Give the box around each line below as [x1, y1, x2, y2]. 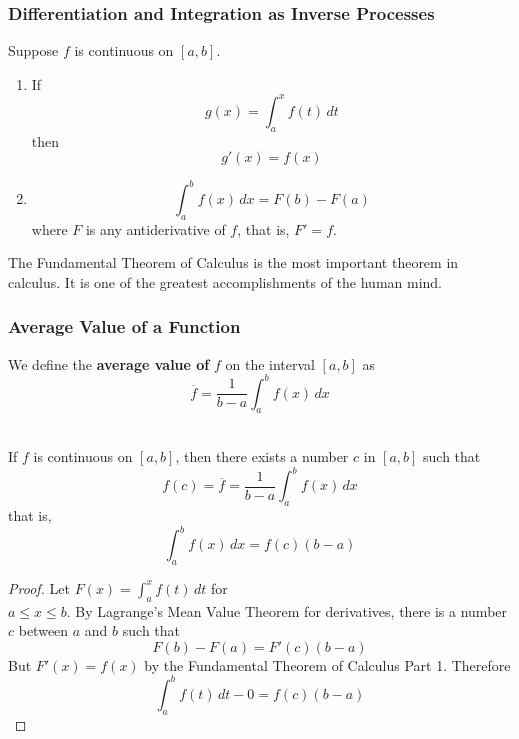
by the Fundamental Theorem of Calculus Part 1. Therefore [144, 654, 511, 675]
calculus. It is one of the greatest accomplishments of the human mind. [8, 271, 442, 292]
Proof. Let [8, 577, 70, 598]
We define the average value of [8, 353, 210, 374]
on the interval [225, 353, 315, 374]
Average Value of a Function [8, 314, 241, 339]
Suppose [8, 40, 59, 61]
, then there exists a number [175, 446, 349, 467]
